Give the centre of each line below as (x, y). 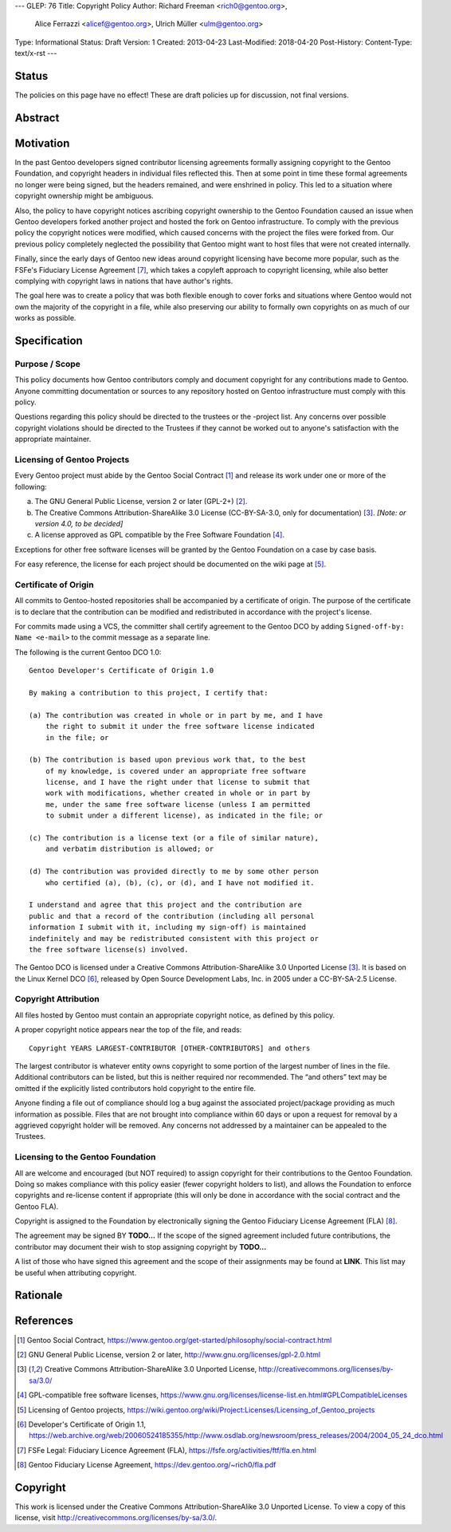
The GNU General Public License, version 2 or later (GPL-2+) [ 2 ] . (141, 502)
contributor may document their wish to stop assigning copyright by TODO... (141, 1246)
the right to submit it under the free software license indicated (180, 727)
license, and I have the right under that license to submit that (178, 782)
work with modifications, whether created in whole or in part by (178, 793)
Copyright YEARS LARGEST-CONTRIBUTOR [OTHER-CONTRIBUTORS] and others (170, 1048)
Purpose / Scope (48, 364)
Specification (49, 340)
